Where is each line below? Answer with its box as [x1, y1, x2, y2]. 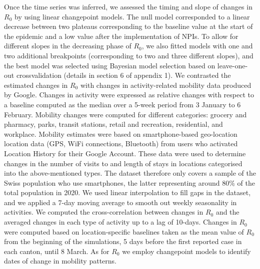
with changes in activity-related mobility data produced [80, 79, 251, 90]
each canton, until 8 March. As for [4, 246, 109, 256]
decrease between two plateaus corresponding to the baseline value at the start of [4, 21, 253, 31]
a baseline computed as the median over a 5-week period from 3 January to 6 [4, 99, 241, 109]
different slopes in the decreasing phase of [4, 40, 131, 51]
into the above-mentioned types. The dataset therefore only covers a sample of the [4, 168, 256, 178]
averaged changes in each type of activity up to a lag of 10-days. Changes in [4, 217, 237, 227]
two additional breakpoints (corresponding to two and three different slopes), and [4, 50, 253, 60]
